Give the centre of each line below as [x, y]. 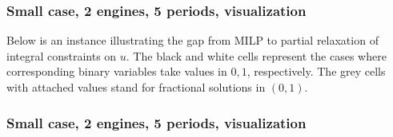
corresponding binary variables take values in [117, 71]
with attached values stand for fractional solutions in [136, 87]
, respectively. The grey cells [316, 71]
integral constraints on [62, 55]
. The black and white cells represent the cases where [256, 55]
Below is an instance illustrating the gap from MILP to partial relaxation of [192, 40]
